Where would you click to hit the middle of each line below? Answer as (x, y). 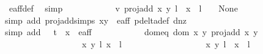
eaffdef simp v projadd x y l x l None (123, 8)
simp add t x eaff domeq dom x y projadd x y (131, 32)
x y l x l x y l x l (166, 43)
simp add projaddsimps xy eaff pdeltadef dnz (96, 20)
